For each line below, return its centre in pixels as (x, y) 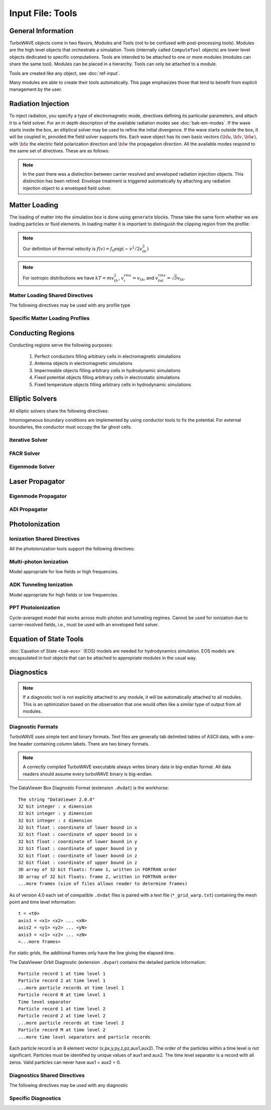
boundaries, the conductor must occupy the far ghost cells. (71, 427)
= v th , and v (145, 278)
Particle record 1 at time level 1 (62, 974)
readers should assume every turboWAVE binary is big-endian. (88, 774)
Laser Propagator (37, 481)
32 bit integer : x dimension (55, 806)
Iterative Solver (28, 440)
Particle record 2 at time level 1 (62, 981)
